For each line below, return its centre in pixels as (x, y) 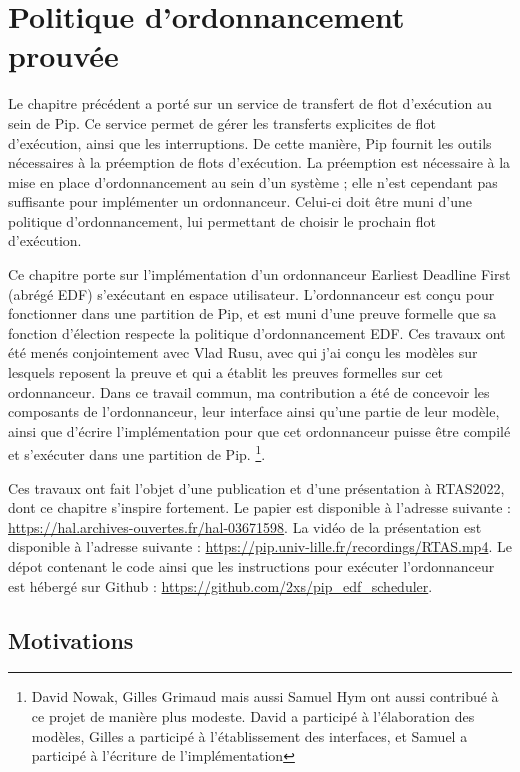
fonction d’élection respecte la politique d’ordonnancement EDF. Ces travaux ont (257, 332)
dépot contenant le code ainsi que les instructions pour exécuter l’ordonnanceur (251, 566)
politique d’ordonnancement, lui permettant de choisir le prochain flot (222, 220)
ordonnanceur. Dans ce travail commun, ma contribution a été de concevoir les (249, 391)
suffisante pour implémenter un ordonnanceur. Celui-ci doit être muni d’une (240, 201)
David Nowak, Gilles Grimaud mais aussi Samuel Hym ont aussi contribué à (265, 696)
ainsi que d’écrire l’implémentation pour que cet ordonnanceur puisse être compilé (259, 430)
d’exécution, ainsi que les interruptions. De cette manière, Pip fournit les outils (250, 142)
